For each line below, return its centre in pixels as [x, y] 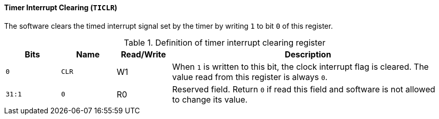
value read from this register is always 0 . [250, 77]
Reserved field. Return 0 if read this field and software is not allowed [304, 89]
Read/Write [143, 54]
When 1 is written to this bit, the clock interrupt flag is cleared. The [300, 66]
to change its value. [210, 99]
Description [308, 54]
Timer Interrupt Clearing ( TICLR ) [61, 7]
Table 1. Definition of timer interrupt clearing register [225, 42]
